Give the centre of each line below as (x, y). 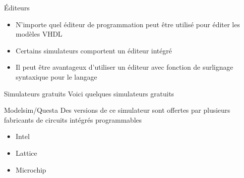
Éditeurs (17, 7)
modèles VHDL (39, 34)
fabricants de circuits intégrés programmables (73, 119)
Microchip (31, 169)
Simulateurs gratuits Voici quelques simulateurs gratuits (89, 93)
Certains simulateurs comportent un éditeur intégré (94, 50)
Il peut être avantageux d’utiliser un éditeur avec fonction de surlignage (124, 67)
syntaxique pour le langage (56, 76)
